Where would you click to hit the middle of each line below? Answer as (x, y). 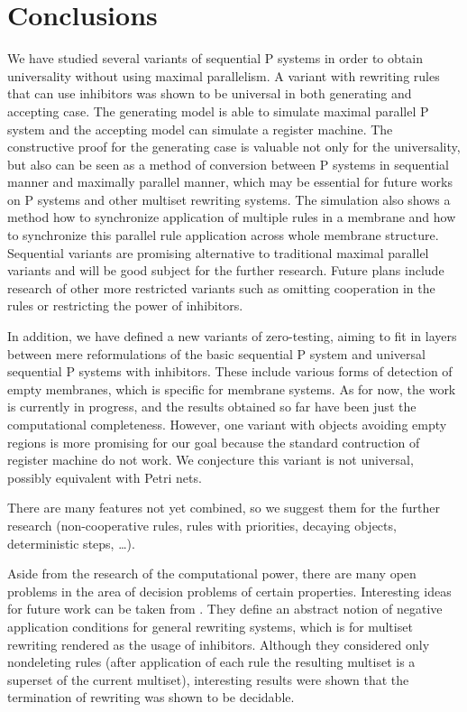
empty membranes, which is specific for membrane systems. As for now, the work (232, 388)
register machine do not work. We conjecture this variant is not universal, (211, 460)
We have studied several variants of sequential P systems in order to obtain (215, 58)
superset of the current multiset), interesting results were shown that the (208, 679)
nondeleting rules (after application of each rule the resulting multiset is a (211, 662)
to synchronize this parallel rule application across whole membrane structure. (223, 235)
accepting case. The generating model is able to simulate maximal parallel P (218, 111)
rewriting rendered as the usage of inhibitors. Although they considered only (219, 644)
